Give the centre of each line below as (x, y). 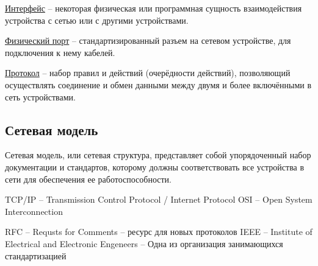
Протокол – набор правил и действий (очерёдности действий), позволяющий (148, 73)
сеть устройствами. (40, 96)
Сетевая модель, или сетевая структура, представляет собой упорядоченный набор (158, 155)
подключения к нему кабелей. (60, 52)
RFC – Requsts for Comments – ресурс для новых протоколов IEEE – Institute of (159, 232)
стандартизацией (36, 255)
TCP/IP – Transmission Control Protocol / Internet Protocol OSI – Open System (159, 199)
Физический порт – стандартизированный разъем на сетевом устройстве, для (148, 40)
